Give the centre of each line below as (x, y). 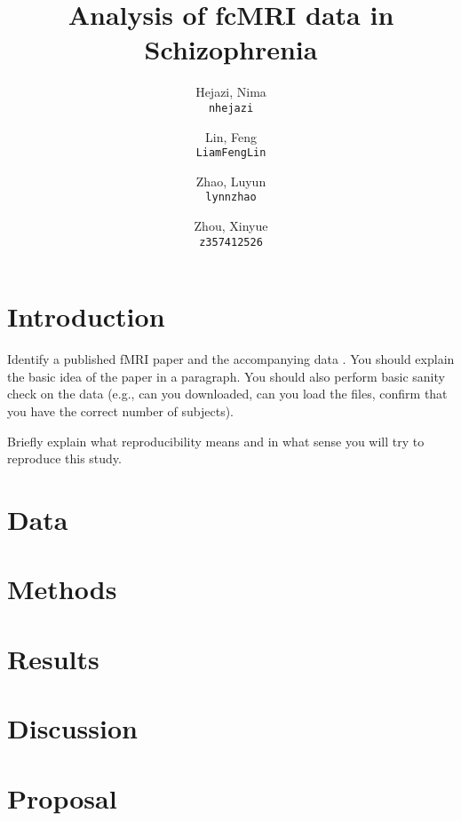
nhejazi (231, 108)
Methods (62, 589)
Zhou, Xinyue (231, 226)
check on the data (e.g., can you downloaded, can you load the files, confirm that (227, 394)
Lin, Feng (231, 136)
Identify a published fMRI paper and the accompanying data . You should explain (231, 359)
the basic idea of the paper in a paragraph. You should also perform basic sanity (226, 376)
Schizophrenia (231, 49)
